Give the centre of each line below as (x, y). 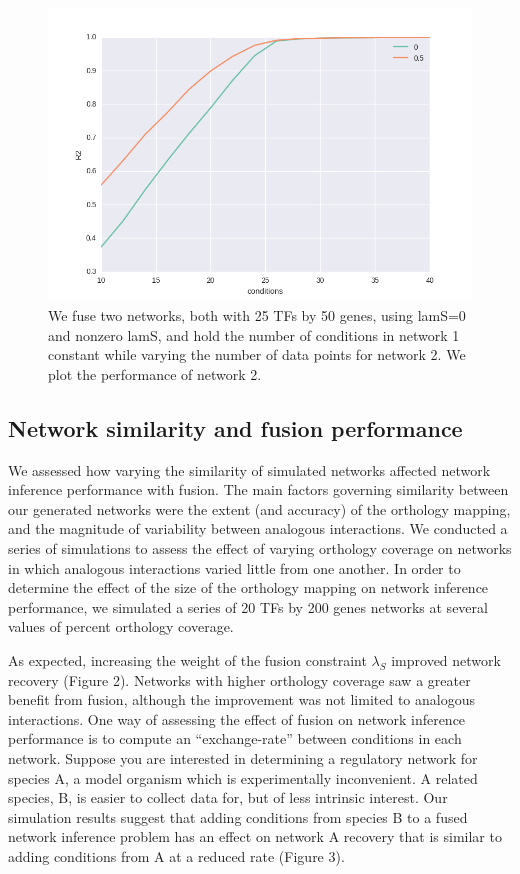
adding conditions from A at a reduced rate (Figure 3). (176, 855)
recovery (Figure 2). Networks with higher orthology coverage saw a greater (239, 679)
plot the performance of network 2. (155, 373)
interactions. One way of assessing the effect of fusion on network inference (237, 718)
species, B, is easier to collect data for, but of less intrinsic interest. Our (228, 797)
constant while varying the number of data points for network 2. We (257, 354)
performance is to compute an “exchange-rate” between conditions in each (235, 738)
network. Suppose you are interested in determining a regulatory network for (243, 757)
